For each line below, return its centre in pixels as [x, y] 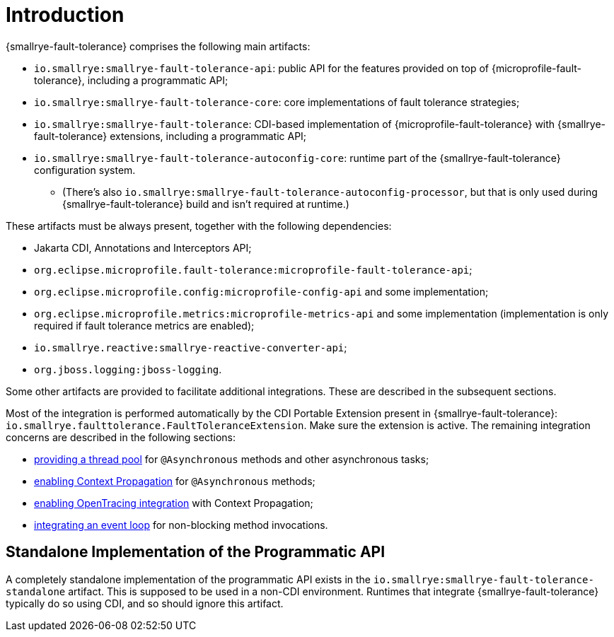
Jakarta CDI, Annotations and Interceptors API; [143, 247]
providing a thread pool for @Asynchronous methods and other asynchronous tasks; [232, 459]
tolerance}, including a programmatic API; [131, 80]
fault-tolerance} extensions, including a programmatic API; [170, 136]
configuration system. [85, 170]
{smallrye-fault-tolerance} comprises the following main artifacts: [158, 46]
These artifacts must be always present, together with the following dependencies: [199, 226]
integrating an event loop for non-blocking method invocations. [181, 525]
